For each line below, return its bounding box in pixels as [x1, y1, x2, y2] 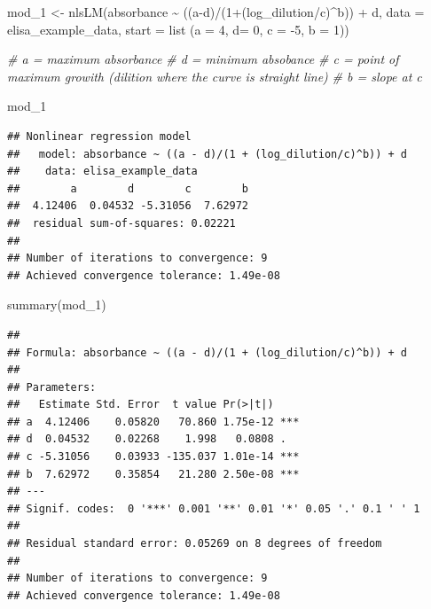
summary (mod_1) [7, 295, 106, 314]
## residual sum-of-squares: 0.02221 [7, 216, 236, 230]
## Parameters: [7, 380, 97, 394]
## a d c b [7, 182, 249, 195]
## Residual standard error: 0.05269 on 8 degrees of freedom [7, 537, 382, 550]
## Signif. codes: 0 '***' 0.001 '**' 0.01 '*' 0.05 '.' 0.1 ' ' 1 [7, 502, 420, 515]
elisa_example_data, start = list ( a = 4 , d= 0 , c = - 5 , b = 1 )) [7, 20, 349, 38]
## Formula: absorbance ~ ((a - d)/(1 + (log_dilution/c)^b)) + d [7, 346, 408, 359]
